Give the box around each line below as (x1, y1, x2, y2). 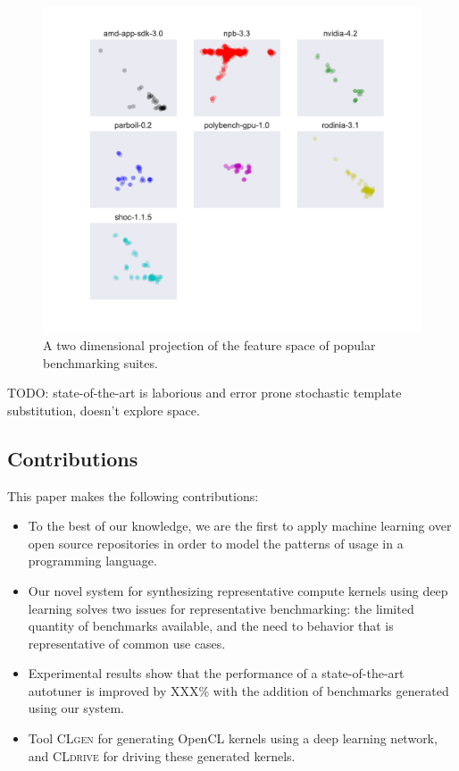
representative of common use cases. (28, 633, 226, 652)
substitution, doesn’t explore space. (7, 400, 200, 419)
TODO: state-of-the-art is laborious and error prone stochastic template (7, 383, 402, 402)
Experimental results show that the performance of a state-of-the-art (28, 664, 405, 683)
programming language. (28, 551, 157, 570)
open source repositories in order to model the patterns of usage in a (28, 533, 404, 552)
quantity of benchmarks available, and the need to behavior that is (28, 616, 394, 635)
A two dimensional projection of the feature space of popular (43, 335, 376, 354)
